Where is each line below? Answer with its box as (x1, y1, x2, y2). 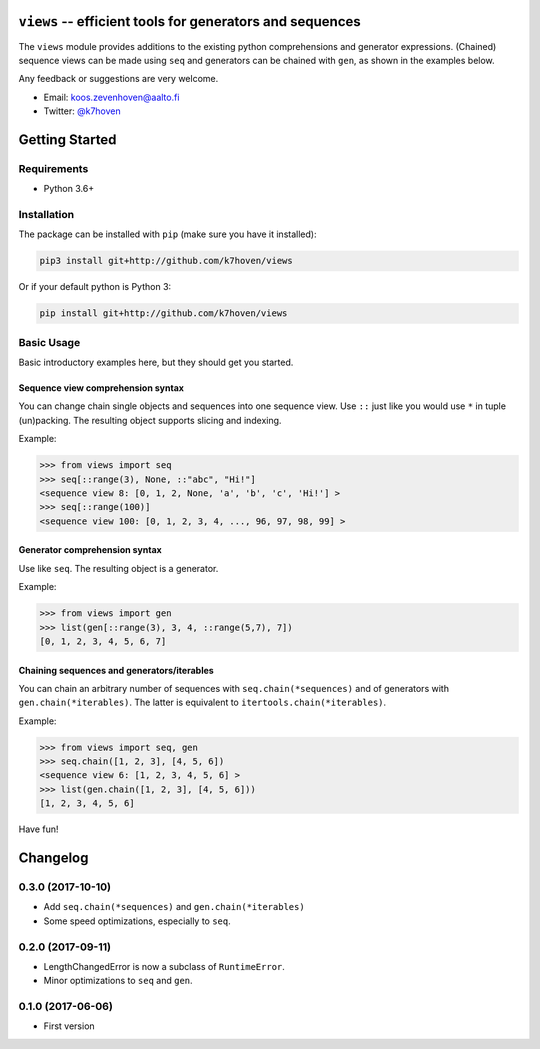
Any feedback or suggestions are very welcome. (18, 73, 219, 85)
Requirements (18, 161, 89, 175)
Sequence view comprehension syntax (18, 382, 185, 394)
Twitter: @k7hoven (43, 105, 121, 117)
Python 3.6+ (43, 183, 95, 195)
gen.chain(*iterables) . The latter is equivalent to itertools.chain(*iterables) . (18, 696, 387, 709)
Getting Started (18, 131, 117, 148)
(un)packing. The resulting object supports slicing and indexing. (18, 414, 282, 426)
